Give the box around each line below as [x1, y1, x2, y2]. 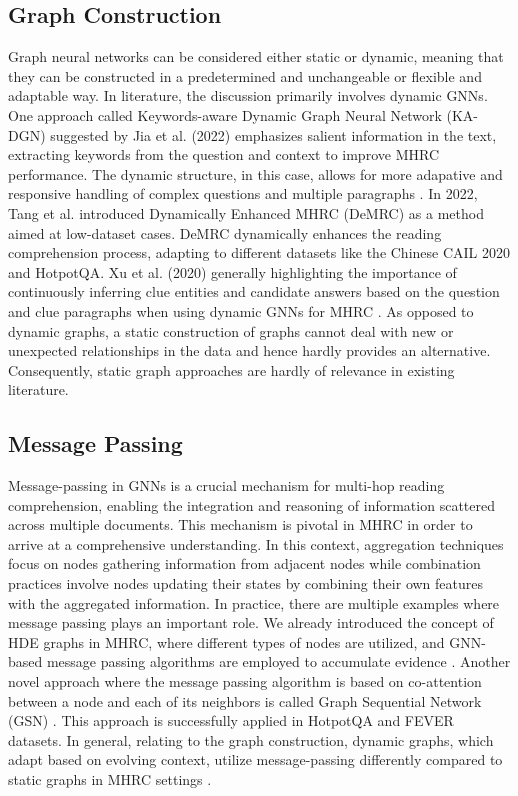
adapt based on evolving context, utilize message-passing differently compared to [8, 749, 503, 770]
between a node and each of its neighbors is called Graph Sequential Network [8, 690, 482, 711]
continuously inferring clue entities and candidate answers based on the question [8, 281, 500, 302]
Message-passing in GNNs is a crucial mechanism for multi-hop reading [8, 475, 445, 496]
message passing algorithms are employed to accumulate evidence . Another [46, 651, 511, 672]
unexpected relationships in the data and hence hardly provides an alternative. [8, 340, 491, 361]
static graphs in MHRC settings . [8, 769, 212, 789]
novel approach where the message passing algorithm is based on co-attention [8, 671, 482, 692]
